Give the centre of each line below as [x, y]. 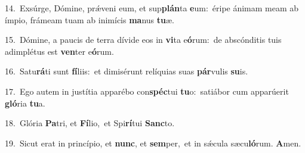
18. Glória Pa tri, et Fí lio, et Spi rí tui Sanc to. [90, 123]
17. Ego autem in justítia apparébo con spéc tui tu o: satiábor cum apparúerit [147, 91]
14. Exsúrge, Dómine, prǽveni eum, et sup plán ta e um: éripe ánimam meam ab [152, 8]
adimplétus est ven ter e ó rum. [59, 51]
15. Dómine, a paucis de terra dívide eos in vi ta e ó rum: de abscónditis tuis [143, 40]
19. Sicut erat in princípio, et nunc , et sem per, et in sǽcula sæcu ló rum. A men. [153, 143]
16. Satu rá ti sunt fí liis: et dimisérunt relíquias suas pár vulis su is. [127, 71]
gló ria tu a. [25, 103]
